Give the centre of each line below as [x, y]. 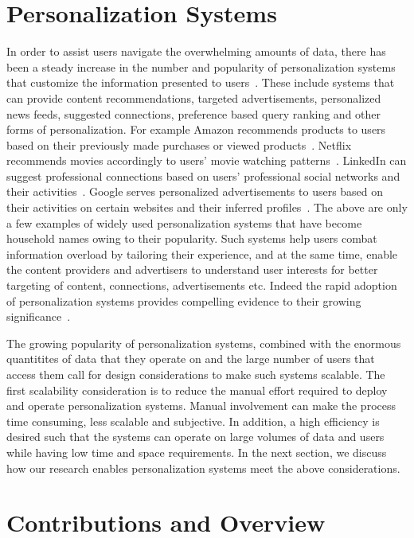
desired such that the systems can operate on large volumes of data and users [195, 437]
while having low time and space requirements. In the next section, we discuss [197, 452]
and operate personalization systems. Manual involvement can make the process [201, 405]
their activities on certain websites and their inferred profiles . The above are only [207, 207]
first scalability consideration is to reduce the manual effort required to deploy [197, 390]
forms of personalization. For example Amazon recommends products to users [196, 129]
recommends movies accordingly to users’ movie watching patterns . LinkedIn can [207, 160]
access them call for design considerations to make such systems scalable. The [196, 374]
